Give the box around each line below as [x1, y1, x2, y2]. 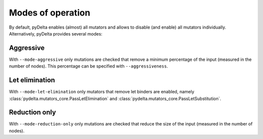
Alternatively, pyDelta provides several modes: [9, 31, 102, 36]
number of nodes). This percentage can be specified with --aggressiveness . [9, 63, 168, 69]
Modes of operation [9, 7, 91, 18]
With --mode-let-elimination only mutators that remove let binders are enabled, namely [9, 89, 194, 95]
